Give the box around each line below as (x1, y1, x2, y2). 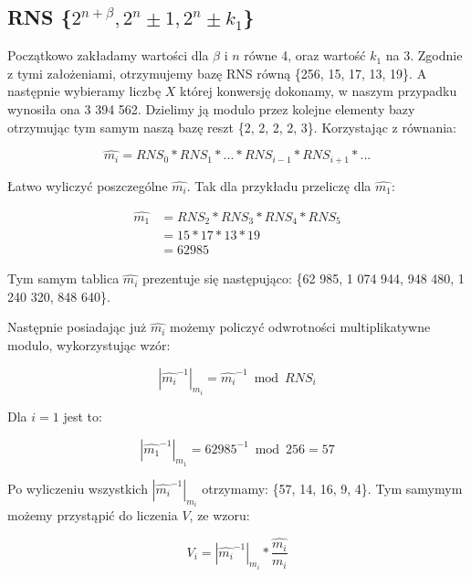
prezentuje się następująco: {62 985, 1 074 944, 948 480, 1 (141, 269, 465, 288)
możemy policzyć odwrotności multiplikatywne (170, 317, 431, 337)
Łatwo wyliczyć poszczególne (7, 176, 168, 195)
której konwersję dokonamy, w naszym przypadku (180, 81, 457, 101)
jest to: (63, 407, 102, 426)
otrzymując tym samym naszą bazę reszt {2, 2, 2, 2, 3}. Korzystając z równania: (7, 117, 456, 136)
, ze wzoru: (189, 506, 250, 525)
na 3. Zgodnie (385, 46, 463, 65)
